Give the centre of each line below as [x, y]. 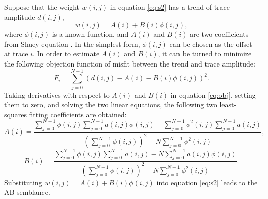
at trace [16, 54]
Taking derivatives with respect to [57, 94]
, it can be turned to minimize [205, 54]
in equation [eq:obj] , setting [213, 94]
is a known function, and [90, 34]
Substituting [23, 182]
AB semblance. [27, 192]
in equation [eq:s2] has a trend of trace [170, 7]
